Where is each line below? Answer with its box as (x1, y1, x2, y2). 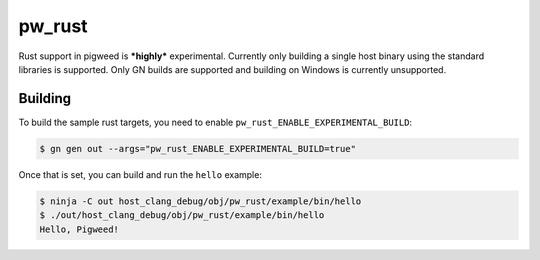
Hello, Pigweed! (39, 223, 120, 235)
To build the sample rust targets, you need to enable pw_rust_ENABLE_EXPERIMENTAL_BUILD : (18, 116, 413, 128)
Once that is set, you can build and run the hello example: (18, 168, 262, 180)
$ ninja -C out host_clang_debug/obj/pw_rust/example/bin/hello (39, 195, 362, 207)
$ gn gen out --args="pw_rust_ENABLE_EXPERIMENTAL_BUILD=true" (39, 143, 357, 154)
